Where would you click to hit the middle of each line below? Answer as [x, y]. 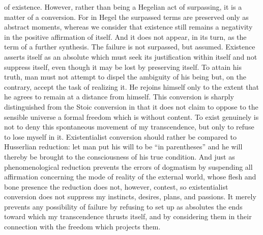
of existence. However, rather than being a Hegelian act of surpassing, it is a [123, 7]
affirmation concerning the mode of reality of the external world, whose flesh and [130, 177]
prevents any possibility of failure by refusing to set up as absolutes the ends [123, 206]
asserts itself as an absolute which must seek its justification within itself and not [131, 56]
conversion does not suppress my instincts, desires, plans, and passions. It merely [130, 197]
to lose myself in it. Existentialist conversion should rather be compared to [120, 136]
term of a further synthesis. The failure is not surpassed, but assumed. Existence [130, 47]
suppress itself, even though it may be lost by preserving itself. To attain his [123, 67]
